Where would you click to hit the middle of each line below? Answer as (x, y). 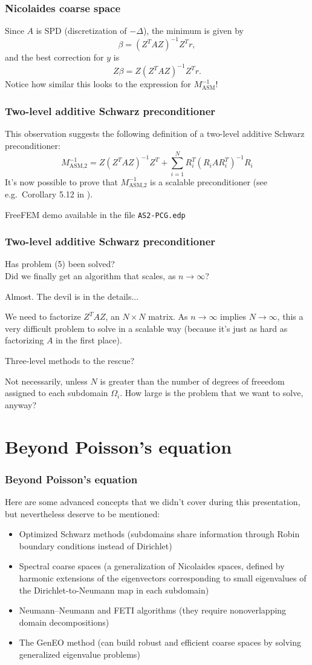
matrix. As (168, 316)
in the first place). (89, 340)
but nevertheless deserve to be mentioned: (83, 513)
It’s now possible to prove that (61, 181)
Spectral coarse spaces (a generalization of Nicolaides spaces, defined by (152, 566)
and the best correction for (54, 57)
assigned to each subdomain (57, 393)
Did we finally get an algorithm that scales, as (90, 276)
